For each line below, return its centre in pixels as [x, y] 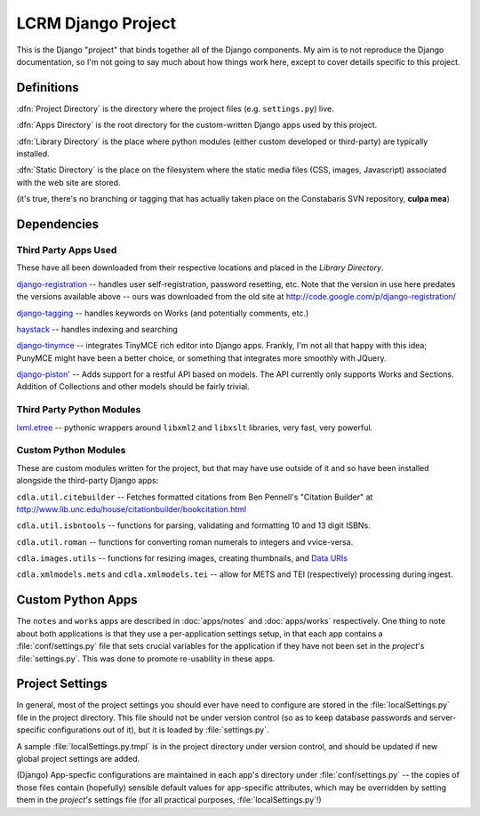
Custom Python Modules [71, 451]
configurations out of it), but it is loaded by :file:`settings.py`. [158, 730]
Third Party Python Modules [79, 410]
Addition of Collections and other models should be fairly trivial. [133, 387]
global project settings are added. [78, 759]
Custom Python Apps [77, 600]
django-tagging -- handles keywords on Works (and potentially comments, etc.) [163, 313]
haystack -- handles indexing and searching [97, 329]
